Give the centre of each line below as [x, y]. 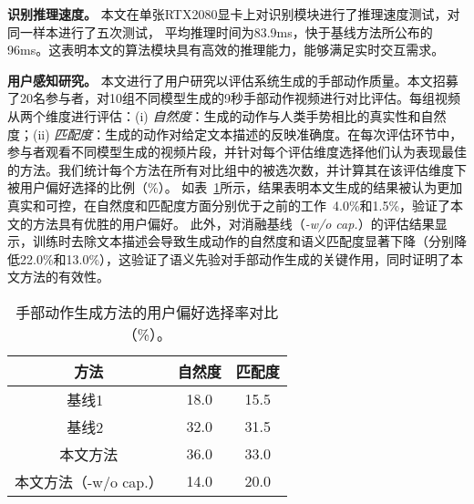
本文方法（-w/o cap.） [89, 481]
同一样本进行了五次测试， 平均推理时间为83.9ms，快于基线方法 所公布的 [220, 31]
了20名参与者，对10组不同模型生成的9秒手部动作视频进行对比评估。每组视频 [234, 98]
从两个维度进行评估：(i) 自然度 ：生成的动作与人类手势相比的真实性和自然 [227, 115]
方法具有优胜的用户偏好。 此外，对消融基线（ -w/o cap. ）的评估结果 [233, 223]
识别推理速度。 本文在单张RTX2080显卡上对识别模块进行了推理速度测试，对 [234, 14]
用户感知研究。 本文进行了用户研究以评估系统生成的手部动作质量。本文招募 [233, 80]
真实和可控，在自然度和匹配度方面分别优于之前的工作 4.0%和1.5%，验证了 [229, 205]
